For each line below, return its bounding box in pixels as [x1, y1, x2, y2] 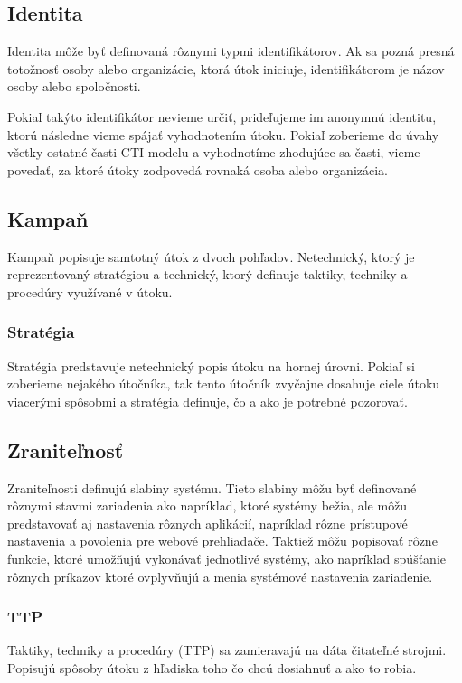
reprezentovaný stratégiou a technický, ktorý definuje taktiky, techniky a [7, 265, 408, 284]
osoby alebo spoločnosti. [7, 77, 141, 96]
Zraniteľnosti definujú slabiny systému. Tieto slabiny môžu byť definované [7, 478, 417, 497]
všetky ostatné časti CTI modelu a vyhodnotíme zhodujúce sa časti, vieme [7, 143, 420, 162]
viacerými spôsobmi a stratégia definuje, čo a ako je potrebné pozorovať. [7, 391, 408, 410]
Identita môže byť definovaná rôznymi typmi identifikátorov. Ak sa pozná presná [7, 42, 455, 61]
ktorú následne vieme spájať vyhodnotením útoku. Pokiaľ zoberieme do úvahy [7, 125, 439, 144]
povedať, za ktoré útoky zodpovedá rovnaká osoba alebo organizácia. [7, 160, 388, 179]
